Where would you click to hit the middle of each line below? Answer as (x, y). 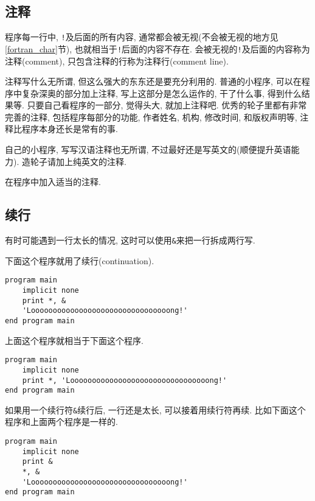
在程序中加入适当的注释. (53, 182)
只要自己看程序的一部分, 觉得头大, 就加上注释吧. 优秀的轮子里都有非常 (167, 105)
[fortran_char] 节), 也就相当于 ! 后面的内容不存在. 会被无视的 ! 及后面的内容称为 (157, 48)
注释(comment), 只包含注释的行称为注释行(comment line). (117, 61)
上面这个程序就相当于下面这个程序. (74, 340)
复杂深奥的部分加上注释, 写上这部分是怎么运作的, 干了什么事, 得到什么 (161, 93)
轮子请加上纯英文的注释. (78, 161)
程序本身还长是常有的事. (70, 129)
